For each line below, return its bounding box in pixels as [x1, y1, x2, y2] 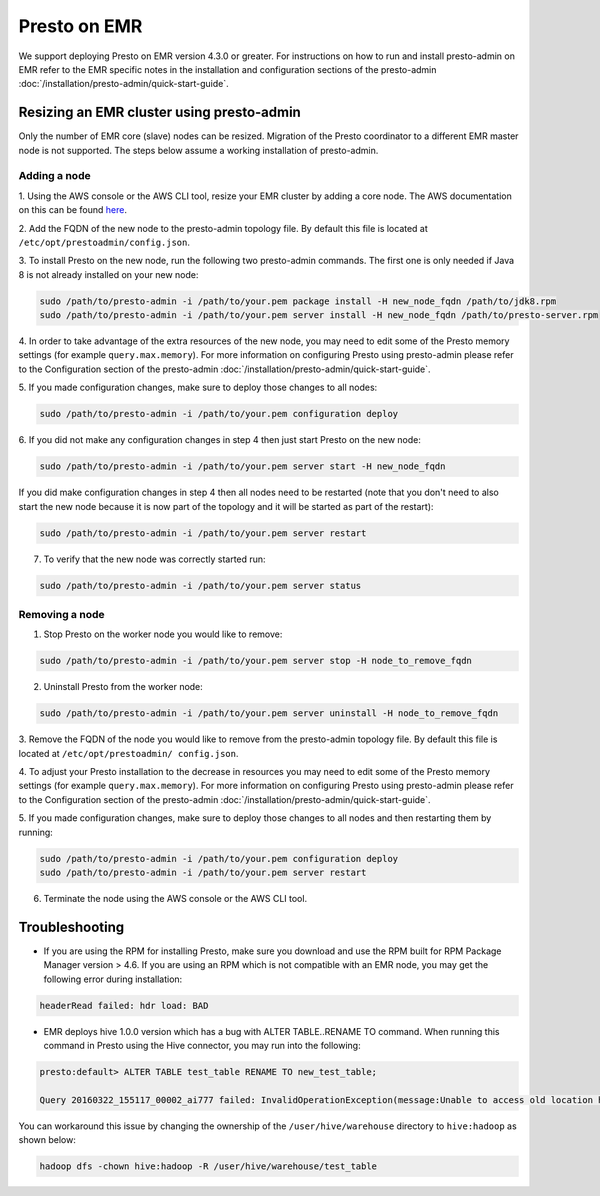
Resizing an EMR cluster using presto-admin [18, 104, 302, 121]
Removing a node [18, 607, 105, 621]
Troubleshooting [18, 918, 125, 935]
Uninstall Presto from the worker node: [43, 681, 204, 693]
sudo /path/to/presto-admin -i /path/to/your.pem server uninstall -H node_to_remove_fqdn [39, 708, 499, 719]
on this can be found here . [18, 204, 127, 216]
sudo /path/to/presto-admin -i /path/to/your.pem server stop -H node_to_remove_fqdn [39, 655, 472, 667]
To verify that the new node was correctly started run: [43, 553, 266, 565]
